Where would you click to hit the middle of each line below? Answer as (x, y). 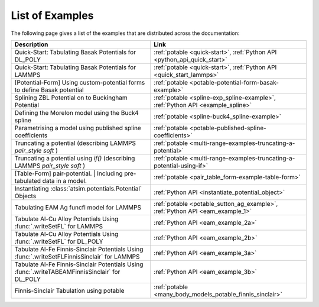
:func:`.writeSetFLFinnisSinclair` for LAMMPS (77, 256)
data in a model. (64, 180)
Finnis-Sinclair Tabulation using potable (69, 290)
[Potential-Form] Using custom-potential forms (80, 82)
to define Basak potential (49, 90)
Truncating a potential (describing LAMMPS (75, 143)
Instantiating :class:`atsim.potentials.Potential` (78, 188)
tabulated (28, 180)
